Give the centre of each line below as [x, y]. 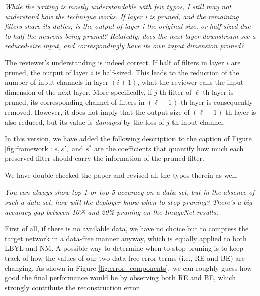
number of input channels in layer [57, 82]
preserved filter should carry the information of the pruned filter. [104, 158]
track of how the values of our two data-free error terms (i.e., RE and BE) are [125, 258]
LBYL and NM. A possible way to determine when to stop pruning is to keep [124, 248]
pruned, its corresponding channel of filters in [75, 102]
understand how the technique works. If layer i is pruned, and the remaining [122, 16]
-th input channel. [197, 121]
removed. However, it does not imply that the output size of [97, 111]
